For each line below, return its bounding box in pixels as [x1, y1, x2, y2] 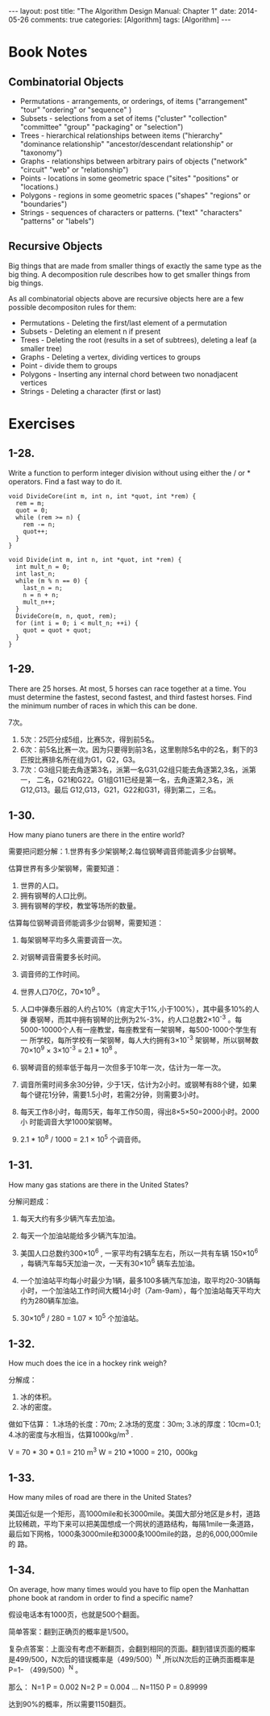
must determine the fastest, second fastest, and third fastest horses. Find [8, 692, 252, 702]
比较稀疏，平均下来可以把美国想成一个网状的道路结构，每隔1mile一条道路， [8, 1519, 258, 1529]
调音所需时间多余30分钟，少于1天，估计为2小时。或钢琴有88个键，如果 [19, 1080, 257, 1090]
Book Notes [8, 43, 88, 61]
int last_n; [15, 570, 56, 578]
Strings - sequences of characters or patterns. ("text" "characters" [19, 208, 243, 217]
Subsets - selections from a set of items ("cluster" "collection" [19, 114, 227, 123]
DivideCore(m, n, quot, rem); [15, 612, 117, 620]
